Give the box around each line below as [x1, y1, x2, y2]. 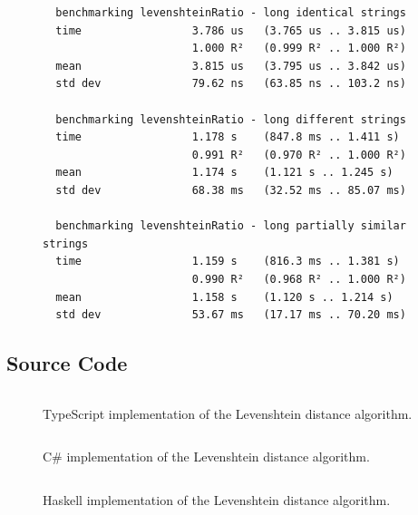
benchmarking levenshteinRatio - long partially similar [55, 219, 406, 233]
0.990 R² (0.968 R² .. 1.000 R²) [191, 272, 406, 286]
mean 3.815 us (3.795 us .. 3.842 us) [55, 59, 406, 73]
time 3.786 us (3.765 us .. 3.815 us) [55, 24, 406, 37]
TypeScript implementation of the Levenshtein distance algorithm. [43, 403, 413, 423]
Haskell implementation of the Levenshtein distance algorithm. [43, 491, 391, 510]
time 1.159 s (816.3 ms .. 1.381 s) [55, 255, 400, 268]
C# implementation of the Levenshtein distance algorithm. [43, 447, 370, 466]
